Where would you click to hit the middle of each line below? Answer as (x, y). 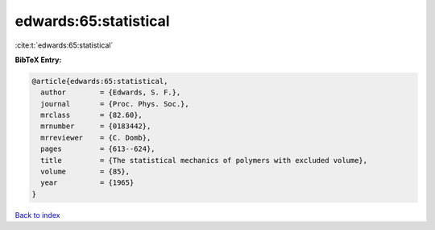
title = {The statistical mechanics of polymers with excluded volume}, (204, 160)
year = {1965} (87, 183)
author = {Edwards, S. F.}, (111, 92)
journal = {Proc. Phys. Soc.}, (115, 104)
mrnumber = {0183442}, (96, 126)
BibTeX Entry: (38, 60)
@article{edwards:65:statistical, (100, 81)
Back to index (37, 215)
